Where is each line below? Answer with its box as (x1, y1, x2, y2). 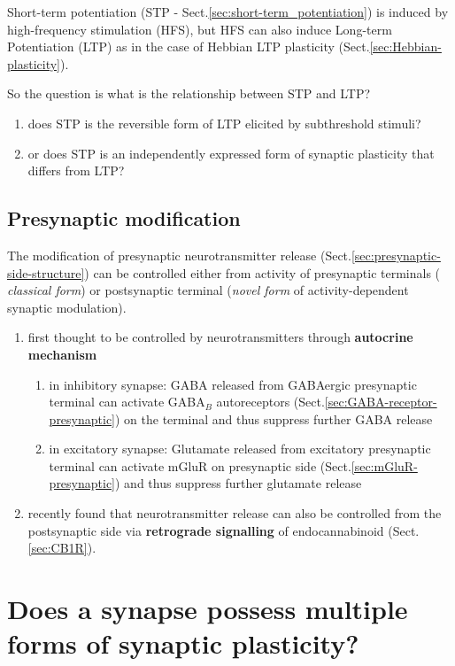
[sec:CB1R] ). (27, 538, 96, 557)
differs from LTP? (27, 161, 125, 180)
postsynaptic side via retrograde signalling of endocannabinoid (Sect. (27, 521, 420, 539)
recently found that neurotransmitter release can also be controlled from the (27, 504, 442, 523)
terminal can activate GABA (49, 392, 205, 411)
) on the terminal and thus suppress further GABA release (115, 409, 433, 428)
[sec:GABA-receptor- (324, 392, 437, 411)
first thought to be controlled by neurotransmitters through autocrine (27, 328, 413, 346)
